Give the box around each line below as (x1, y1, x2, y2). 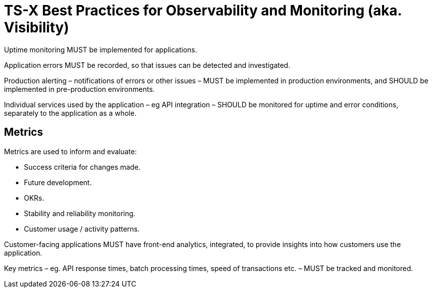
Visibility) (4, 19, 69, 36)
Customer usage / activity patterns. (24, 224, 140, 233)
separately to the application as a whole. (4, 108, 137, 117)
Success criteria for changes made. (24, 162, 141, 171)
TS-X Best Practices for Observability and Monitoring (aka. (4, 2, 402, 19)
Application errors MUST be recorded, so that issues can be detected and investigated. (4, 60, 290, 69)
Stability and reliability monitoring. (24, 209, 136, 218)
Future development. (24, 178, 92, 187)
